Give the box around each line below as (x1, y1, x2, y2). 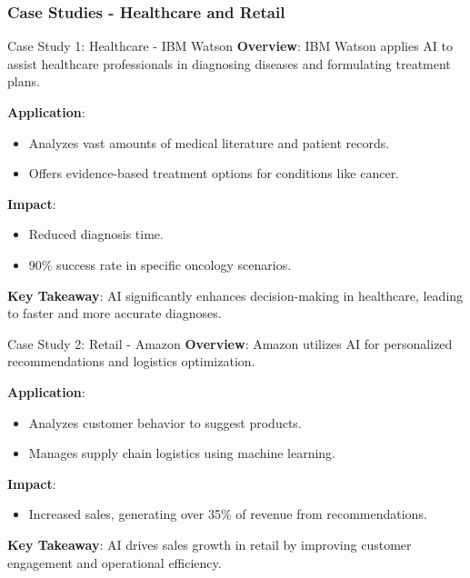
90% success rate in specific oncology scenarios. (28, 254, 292, 274)
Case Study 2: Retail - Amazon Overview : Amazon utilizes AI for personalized (7, 334, 453, 353)
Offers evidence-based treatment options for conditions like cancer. (28, 164, 400, 183)
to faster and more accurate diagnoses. (7, 304, 222, 323)
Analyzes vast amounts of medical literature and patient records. (28, 133, 390, 152)
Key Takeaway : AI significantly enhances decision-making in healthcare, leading (7, 285, 464, 304)
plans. (7, 72, 40, 91)
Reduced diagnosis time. (28, 224, 164, 244)
